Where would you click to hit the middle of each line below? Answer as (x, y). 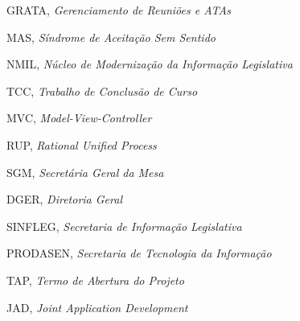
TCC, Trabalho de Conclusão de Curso (102, 91)
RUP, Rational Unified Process (82, 144)
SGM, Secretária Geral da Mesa (85, 172)
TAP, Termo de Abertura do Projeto (95, 280)
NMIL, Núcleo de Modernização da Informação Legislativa (150, 64)
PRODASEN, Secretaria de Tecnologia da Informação (139, 253)
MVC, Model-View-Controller (79, 118)
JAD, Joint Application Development (97, 307)
